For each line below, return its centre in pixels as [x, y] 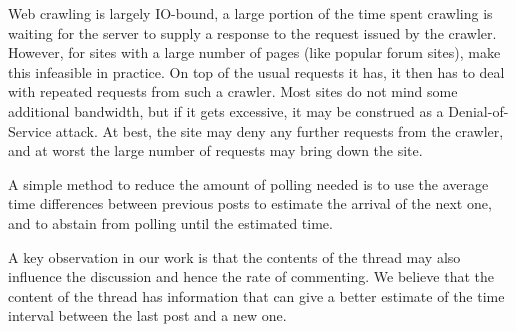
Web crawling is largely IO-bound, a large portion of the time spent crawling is [250, 13]
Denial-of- [478, 110]
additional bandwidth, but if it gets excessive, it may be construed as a [226, 110]
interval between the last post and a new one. [147, 315]
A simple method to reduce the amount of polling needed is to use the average [248, 183]
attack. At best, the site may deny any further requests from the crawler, [279, 130]
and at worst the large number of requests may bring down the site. [215, 150]
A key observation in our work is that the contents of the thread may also [234, 256]
